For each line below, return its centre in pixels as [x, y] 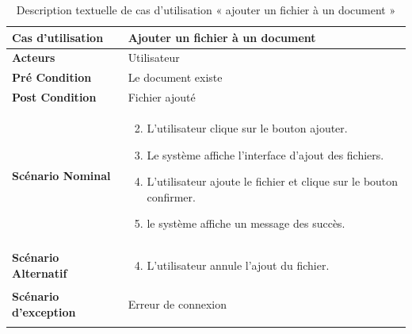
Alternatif [40, 273]
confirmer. [171, 196]
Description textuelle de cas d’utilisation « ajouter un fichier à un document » [206, 10]
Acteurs [34, 58]
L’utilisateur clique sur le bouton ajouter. [247, 127]
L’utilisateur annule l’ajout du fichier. [238, 265]
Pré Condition [52, 77]
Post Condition [54, 97]
